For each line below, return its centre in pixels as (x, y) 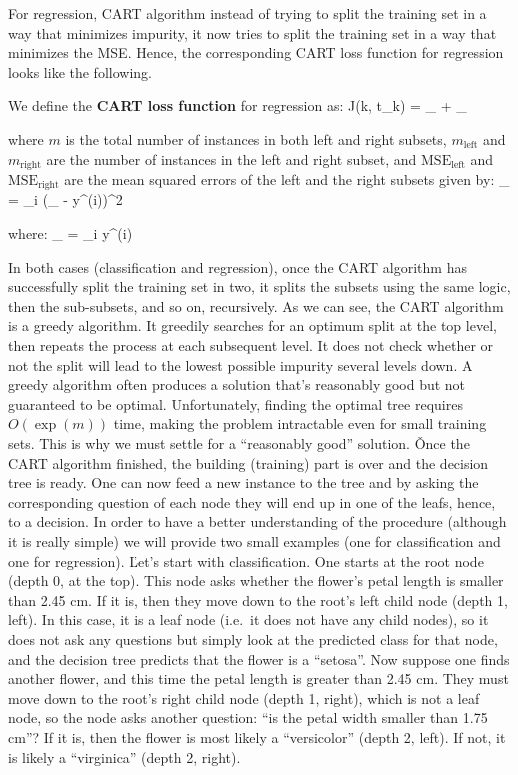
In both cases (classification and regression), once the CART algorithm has (237, 266)
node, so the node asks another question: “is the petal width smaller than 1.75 (248, 717)
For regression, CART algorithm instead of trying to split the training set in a (247, 13)
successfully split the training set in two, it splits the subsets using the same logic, (259, 286)
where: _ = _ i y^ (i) (70, 233)
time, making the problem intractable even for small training (300, 423)
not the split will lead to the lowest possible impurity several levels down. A (240, 364)
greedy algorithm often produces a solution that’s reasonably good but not (237, 384)
